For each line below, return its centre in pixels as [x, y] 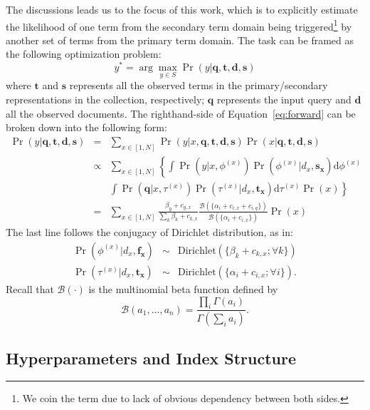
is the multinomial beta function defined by [183, 288]
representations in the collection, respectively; [105, 99]
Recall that [30, 288]
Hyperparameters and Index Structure [151, 358]
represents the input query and [284, 99]
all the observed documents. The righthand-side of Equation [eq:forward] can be [181, 113]
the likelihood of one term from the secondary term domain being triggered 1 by [179, 25]
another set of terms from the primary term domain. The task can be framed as [180, 40]
